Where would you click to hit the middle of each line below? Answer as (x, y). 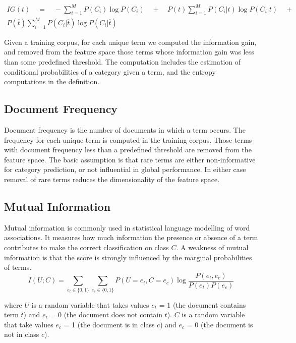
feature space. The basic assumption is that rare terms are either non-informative (130, 159)
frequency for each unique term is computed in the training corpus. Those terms (128, 139)
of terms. (18, 267)
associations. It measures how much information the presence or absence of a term (131, 237)
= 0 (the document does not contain (106, 315)
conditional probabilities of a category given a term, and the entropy (110, 71)
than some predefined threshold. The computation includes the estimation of (123, 62)
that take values (29, 324)
